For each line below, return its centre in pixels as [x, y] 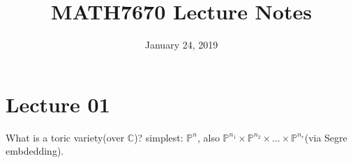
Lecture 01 [58, 104]
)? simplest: [159, 137]
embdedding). [35, 151]
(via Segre [326, 137]
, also [208, 137]
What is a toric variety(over [65, 137]
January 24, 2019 [181, 45]
